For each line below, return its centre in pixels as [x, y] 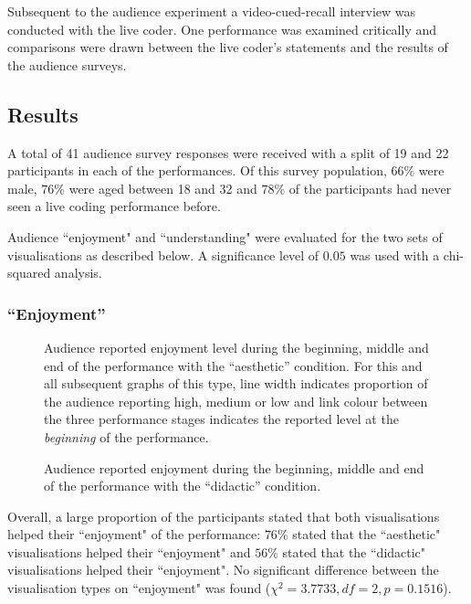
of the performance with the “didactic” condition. [183, 486]
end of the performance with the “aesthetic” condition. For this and [233, 365]
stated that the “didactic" [354, 551]
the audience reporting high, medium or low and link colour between [236, 401]
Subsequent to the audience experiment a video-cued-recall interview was [212, 11]
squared [29, 273]
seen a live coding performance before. [114, 206]
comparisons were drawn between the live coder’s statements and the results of [228, 47]
